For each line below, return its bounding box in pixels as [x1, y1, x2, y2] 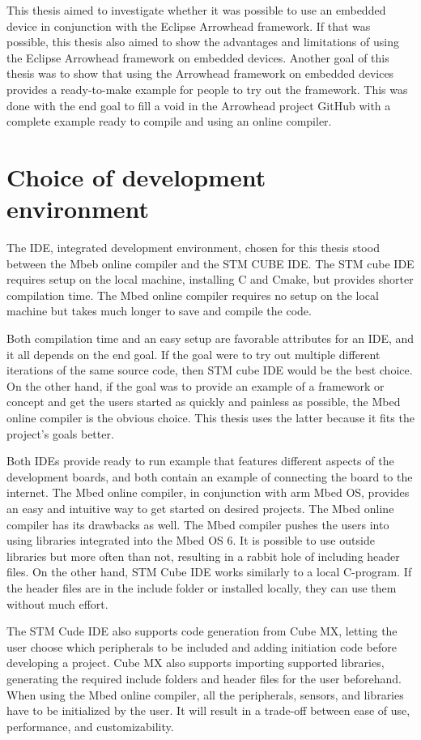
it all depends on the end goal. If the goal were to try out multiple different [6, 345, 381, 362]
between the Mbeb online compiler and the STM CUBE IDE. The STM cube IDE [6, 255, 415, 272]
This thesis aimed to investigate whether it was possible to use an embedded [6, 2, 386, 18]
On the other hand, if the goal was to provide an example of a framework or [6, 377, 385, 394]
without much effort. [6, 595, 108, 612]
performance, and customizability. [6, 717, 174, 734]
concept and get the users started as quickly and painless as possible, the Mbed [6, 393, 401, 410]
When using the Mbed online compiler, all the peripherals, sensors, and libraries [6, 686, 404, 703]
